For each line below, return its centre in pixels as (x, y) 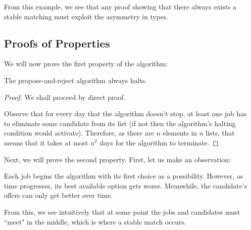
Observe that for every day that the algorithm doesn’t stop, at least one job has (125, 114)
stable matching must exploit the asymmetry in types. (86, 16)
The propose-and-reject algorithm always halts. (75, 80)
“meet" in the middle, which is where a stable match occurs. (95, 221)
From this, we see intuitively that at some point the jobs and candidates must (122, 211)
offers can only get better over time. (58, 195)
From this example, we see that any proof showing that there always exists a (120, 6)
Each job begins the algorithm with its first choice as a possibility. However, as (124, 176)
